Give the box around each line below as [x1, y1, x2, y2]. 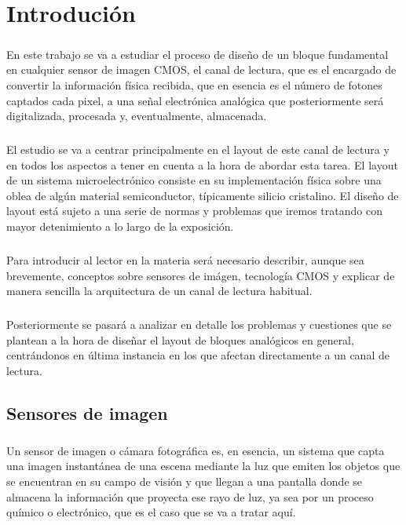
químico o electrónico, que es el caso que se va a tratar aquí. [6, 504, 296, 520]
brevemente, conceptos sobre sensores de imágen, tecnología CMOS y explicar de [6, 267, 395, 283]
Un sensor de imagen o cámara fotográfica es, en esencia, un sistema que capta [6, 442, 385, 458]
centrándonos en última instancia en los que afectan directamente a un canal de [6, 347, 390, 363]
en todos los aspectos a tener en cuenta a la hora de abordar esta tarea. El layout [6, 156, 398, 173]
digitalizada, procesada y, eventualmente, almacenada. [6, 108, 267, 124]
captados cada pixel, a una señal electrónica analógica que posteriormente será [6, 92, 384, 108]
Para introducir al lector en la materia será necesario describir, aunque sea [6, 252, 364, 268]
